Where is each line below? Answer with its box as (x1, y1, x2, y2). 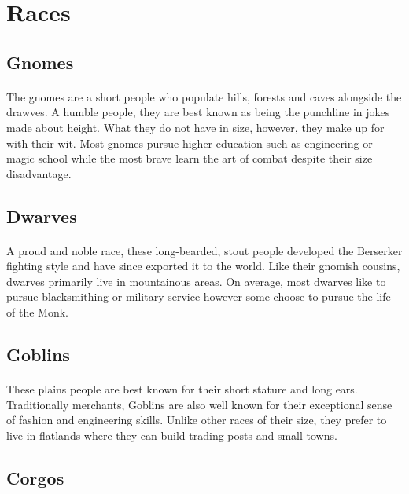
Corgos (6, 465, 64, 489)
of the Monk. (6, 304, 68, 320)
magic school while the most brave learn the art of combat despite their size (6, 150, 373, 166)
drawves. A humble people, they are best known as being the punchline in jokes (6, 104, 390, 120)
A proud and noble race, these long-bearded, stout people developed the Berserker (6, 242, 403, 258)
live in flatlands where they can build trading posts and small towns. (6, 426, 337, 443)
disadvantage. (6, 165, 72, 181)
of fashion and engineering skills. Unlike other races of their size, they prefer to (6, 412, 387, 428)
